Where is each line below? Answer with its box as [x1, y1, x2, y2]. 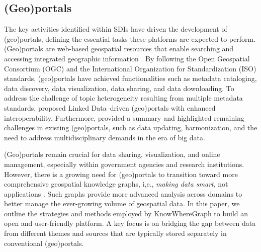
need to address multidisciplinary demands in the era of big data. [4, 132, 205, 142]
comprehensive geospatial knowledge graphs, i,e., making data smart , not [4, 179, 228, 189]
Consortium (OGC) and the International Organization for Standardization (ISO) [4, 63, 256, 73]
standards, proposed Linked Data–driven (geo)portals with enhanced [4, 102, 216, 113]
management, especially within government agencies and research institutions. [4, 158, 244, 169]
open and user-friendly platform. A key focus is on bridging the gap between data [4, 218, 256, 228]
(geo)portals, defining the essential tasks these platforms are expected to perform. [4, 33, 256, 44]
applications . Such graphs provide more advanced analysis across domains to [4, 188, 242, 199]
